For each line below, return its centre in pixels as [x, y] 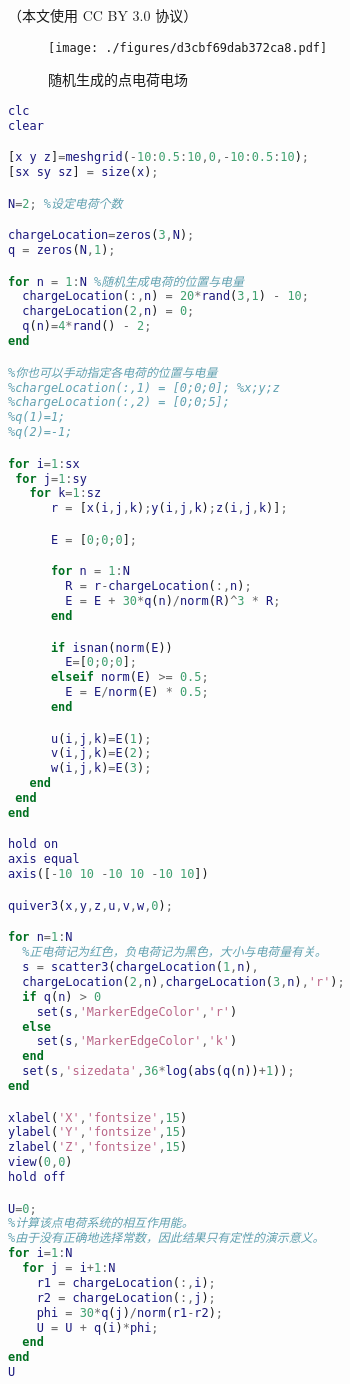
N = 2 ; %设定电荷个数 [65, 203]
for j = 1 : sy [51, 478]
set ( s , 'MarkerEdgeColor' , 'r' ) [137, 1011]
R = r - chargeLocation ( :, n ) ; [158, 586]
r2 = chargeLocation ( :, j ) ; [126, 1297]
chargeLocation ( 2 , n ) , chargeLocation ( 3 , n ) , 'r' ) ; [183, 981]
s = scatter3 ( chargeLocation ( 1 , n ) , [140, 967]
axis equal [44, 859]
